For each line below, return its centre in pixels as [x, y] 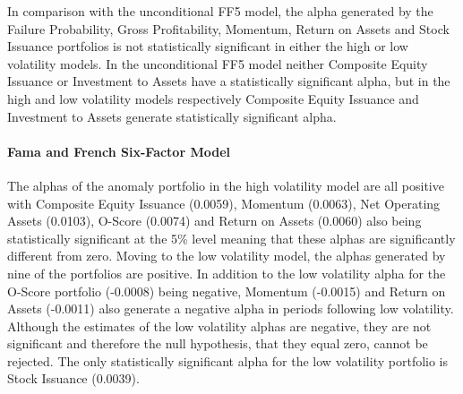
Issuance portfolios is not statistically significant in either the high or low [208, 46]
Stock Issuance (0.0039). [73, 378]
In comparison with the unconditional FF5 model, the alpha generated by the [220, 11]
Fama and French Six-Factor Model [119, 151]
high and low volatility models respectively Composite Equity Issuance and [213, 98]
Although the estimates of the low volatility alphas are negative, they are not [219, 325]
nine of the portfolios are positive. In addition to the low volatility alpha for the [227, 273]
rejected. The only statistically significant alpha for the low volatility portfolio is [228, 360]
